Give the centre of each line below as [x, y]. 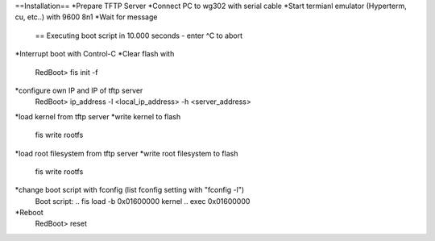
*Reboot [29, 213]
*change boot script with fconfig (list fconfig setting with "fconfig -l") [130, 190]
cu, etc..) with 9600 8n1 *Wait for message [86, 17]
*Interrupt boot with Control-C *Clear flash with [95, 54]
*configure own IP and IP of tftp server [79, 90]
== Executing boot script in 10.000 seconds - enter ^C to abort [139, 35]
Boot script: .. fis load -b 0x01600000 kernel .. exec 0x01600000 [143, 201]
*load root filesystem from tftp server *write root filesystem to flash [126, 153]
